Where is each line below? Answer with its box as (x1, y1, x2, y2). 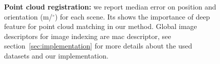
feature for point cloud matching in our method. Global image (4, 21, 197, 31)
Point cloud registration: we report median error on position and (4, 1, 216, 11)
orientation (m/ (4, 11, 53, 21)
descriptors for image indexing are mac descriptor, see (4, 30, 171, 41)
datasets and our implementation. (4, 50, 108, 60)
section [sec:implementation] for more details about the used (4, 40, 193, 51)
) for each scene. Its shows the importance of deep (55, 11, 210, 21)
